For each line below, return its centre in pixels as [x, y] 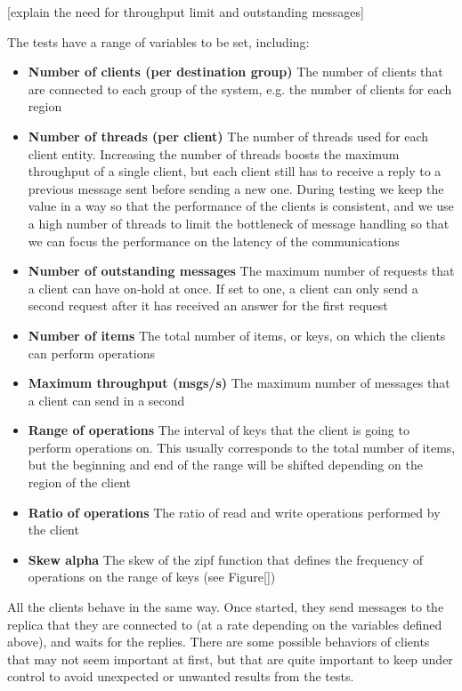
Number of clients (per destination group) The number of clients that [235, 72]
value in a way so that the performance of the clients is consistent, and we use [241, 206]
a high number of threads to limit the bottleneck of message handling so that [239, 223]
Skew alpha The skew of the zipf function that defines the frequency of [225, 559]
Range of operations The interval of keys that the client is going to [219, 430]
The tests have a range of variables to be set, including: [158, 41]
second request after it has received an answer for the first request [208, 305]
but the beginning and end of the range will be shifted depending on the [225, 465]
